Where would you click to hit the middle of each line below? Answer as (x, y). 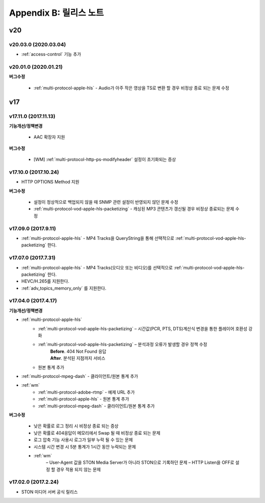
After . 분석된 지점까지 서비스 (78, 358)
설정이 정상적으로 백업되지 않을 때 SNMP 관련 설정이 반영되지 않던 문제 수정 (106, 202)
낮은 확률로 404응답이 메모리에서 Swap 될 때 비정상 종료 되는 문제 (97, 433)
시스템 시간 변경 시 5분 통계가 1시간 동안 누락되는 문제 (85, 447)
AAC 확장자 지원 (49, 137)
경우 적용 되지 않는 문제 (79, 469)
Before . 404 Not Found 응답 (78, 351)
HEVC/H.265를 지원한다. (45, 281)
